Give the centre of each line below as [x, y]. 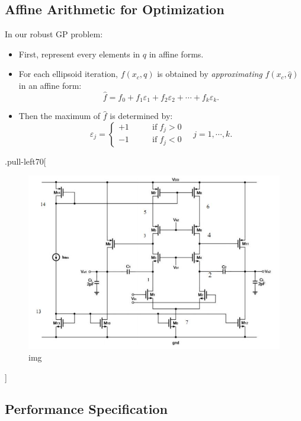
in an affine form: [50, 85]
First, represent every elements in [79, 54]
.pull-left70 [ [25, 161]
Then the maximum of [60, 116]
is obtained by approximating [210, 74]
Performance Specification [86, 409]
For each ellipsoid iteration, [68, 74]
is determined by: [141, 116]
